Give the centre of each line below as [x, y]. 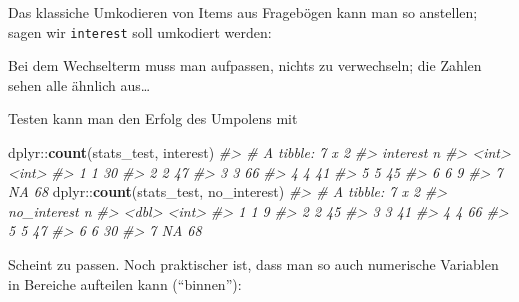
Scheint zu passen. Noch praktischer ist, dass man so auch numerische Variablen [253, 264]
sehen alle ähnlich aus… [79, 84]
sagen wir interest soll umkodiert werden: [140, 31]
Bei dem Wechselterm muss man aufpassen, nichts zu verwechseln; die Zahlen [245, 65]
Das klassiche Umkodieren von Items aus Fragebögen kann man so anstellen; [243, 12]
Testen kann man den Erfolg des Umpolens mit [153, 118]
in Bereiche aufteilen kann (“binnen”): [125, 283]
